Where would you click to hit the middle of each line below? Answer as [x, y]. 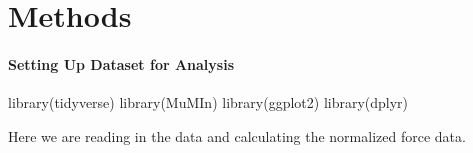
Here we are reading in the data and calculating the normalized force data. [237, 135]
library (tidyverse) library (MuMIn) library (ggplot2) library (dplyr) [208, 102]
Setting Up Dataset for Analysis [121, 63]
